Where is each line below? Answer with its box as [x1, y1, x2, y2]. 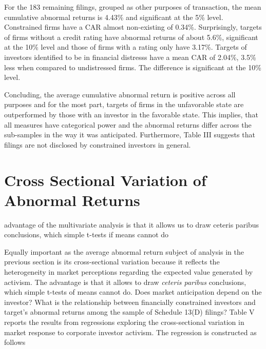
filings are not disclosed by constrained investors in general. [4, 139, 191, 150]
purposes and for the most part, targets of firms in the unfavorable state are [4, 99, 244, 110]
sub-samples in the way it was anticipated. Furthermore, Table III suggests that [4, 129, 255, 140]
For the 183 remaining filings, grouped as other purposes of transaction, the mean [4, 2, 261, 12]
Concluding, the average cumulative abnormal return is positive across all [4, 89, 236, 99]
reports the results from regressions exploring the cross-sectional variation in [4, 316, 244, 327]
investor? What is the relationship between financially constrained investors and [4, 296, 256, 307]
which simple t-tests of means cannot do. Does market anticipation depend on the [4, 286, 262, 297]
